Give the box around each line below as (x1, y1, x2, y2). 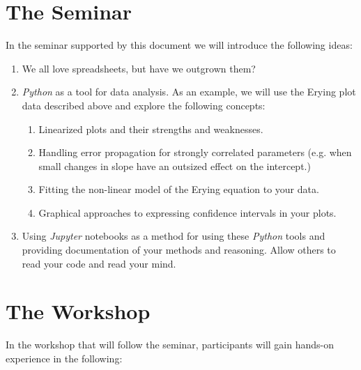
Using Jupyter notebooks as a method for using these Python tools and (22, 229, 325, 243)
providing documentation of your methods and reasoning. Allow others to (22, 242, 336, 257)
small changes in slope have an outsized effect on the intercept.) (38, 158, 311, 173)
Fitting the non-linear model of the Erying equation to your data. (38, 182, 319, 196)
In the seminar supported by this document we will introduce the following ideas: (6, 38, 353, 52)
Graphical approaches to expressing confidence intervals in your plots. (38, 205, 337, 219)
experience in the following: (6, 350, 123, 365)
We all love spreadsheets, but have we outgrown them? (22, 61, 256, 75)
